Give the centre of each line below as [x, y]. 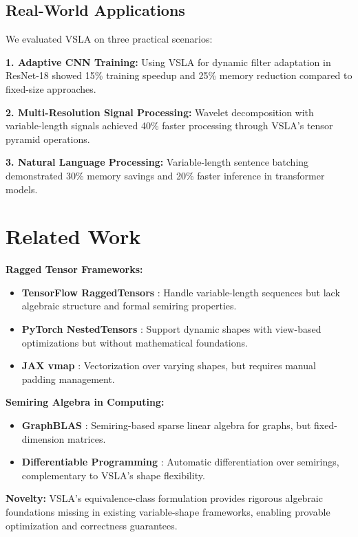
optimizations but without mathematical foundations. [135, 342]
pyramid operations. [48, 139]
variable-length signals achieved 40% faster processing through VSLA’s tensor [169, 125]
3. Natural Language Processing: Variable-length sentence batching [157, 162]
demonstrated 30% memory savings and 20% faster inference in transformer [165, 175]
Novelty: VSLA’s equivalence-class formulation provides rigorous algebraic [164, 498]
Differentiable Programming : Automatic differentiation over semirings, [180, 462]
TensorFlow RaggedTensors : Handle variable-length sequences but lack [181, 292]
